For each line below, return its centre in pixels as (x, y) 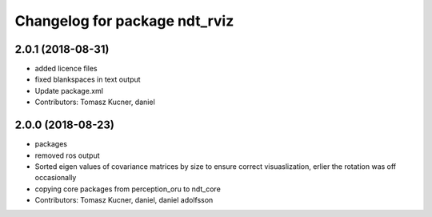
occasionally (56, 178)
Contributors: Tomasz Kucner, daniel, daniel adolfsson (124, 200)
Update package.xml (69, 90)
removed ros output (67, 155)
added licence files (66, 69)
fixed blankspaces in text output (88, 79)
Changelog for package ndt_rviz (124, 21)
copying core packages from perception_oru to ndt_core (128, 189)
